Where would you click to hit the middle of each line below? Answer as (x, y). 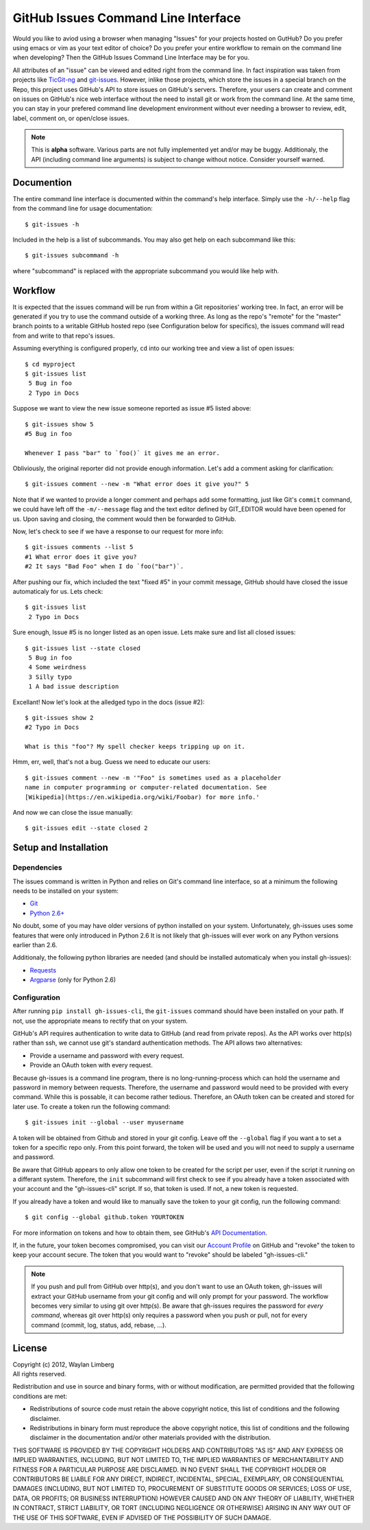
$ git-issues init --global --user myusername (104, 1123)
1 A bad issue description (74, 687)
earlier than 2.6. (35, 944)
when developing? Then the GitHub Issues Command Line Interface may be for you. (131, 58)
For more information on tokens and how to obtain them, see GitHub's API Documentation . (140, 1233)
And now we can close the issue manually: (73, 813)
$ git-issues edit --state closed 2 (86, 828)
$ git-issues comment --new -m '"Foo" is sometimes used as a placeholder (153, 778)
